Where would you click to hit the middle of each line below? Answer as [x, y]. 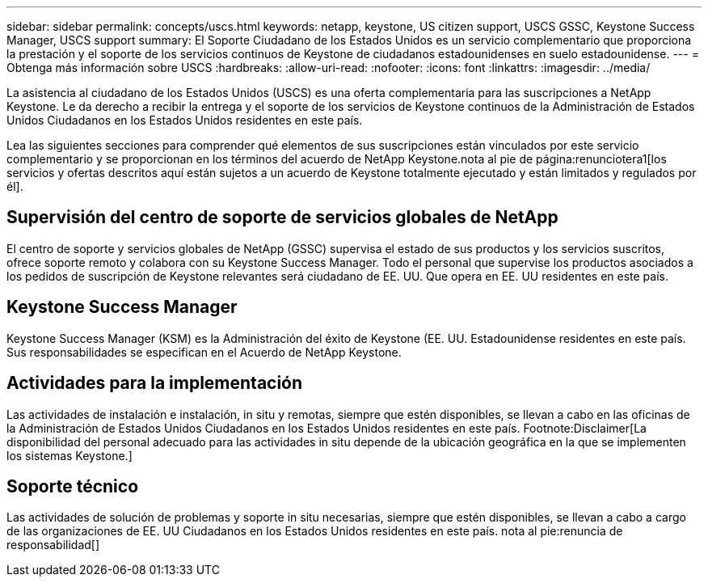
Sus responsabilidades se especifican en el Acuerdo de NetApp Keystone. [204, 352]
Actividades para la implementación [155, 383]
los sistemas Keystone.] [70, 455]
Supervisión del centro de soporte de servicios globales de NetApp [282, 218]
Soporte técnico [73, 486]
